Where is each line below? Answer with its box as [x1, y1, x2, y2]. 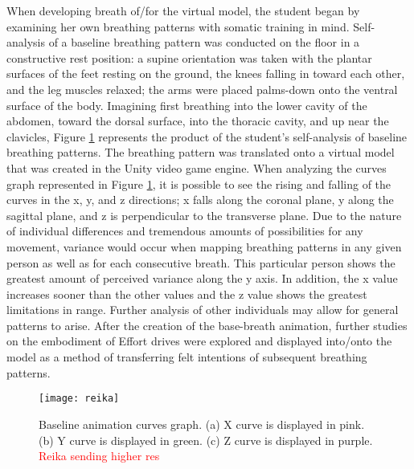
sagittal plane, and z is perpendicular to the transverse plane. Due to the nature [6, 206, 402, 223]
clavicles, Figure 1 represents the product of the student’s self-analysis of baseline [6, 128, 408, 145]
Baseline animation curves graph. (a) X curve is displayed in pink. [39, 415, 365, 432]
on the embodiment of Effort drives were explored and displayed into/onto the [6, 332, 392, 349]
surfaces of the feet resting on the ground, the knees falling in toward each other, [6, 65, 405, 82]
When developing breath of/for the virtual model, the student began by [6, 2, 360, 18]
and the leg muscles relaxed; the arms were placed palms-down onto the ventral [6, 80, 398, 97]
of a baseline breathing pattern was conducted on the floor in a [48, 34, 360, 51]
